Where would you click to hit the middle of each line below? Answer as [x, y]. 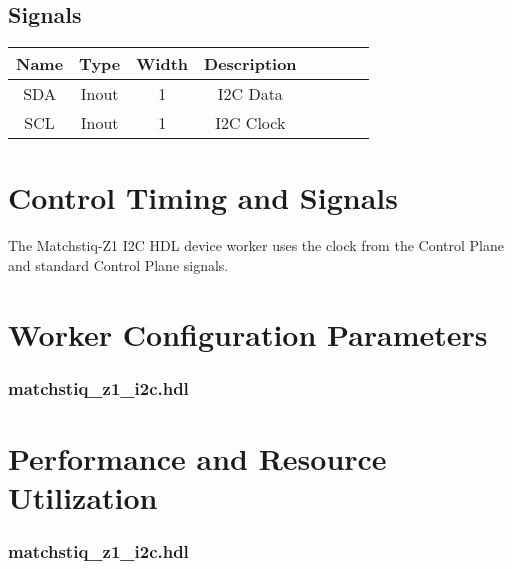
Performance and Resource [197, 457]
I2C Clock [250, 123]
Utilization [83, 497]
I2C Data [250, 94]
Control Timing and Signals [203, 197]
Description [250, 64]
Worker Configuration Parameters [248, 333]
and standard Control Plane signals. [118, 264]
